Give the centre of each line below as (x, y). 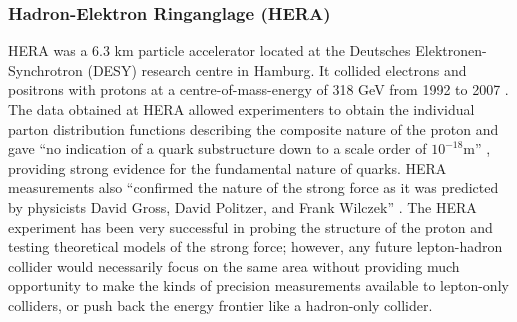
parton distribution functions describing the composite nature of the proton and (253, 128)
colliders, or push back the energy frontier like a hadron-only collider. (220, 304)
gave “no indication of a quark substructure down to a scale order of (217, 148)
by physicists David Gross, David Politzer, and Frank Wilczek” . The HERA (242, 206)
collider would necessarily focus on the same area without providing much (234, 265)
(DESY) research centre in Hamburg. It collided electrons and (277, 69)
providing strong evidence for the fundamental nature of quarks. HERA (227, 167)
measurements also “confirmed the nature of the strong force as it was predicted (253, 187)
